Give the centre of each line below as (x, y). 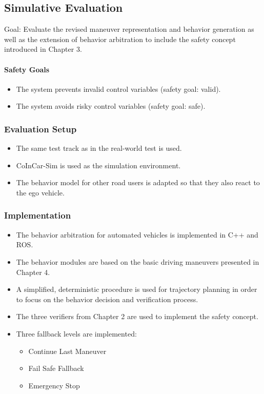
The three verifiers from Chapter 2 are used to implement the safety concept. (137, 316)
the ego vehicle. (40, 192)
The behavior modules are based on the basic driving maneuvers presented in (138, 261)
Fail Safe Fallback (56, 368)
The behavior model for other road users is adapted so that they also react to (138, 182)
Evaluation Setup (40, 129)
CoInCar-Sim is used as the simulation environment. (98, 165)
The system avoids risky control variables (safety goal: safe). (111, 106)
